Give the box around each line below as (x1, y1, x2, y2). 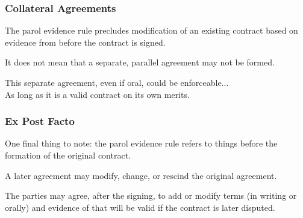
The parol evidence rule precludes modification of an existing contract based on (5, 24, 298, 37)
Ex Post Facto (5, 114, 75, 129)
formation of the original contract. (5, 149, 131, 161)
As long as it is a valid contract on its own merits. (5, 88, 190, 100)
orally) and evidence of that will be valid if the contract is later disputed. (5, 201, 275, 213)
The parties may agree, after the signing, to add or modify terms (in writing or (5, 189, 297, 202)
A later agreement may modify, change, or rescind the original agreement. (5, 169, 277, 181)
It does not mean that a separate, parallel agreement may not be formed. (5, 56, 275, 68)
